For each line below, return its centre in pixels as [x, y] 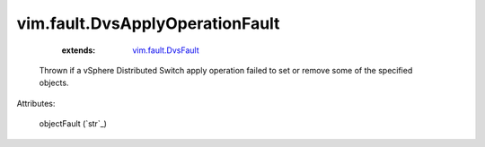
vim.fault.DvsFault [166, 50]
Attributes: [36, 103]
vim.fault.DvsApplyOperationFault [148, 23]
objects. [54, 83]
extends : [79, 50]
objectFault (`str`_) [73, 124]
